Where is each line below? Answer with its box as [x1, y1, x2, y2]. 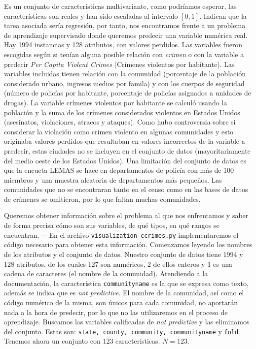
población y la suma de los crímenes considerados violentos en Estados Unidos [4, 107, 240, 117]
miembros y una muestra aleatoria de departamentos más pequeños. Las [4, 174, 222, 185]
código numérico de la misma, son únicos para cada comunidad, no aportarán [4, 297, 238, 307]
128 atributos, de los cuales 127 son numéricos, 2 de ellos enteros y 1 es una [4, 258, 233, 269]
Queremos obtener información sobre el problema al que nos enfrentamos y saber [4, 210, 249, 221]
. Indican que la [199, 10, 247, 21]
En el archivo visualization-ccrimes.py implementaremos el [49, 229, 239, 240]
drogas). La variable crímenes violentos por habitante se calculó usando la [4, 97, 227, 107]
